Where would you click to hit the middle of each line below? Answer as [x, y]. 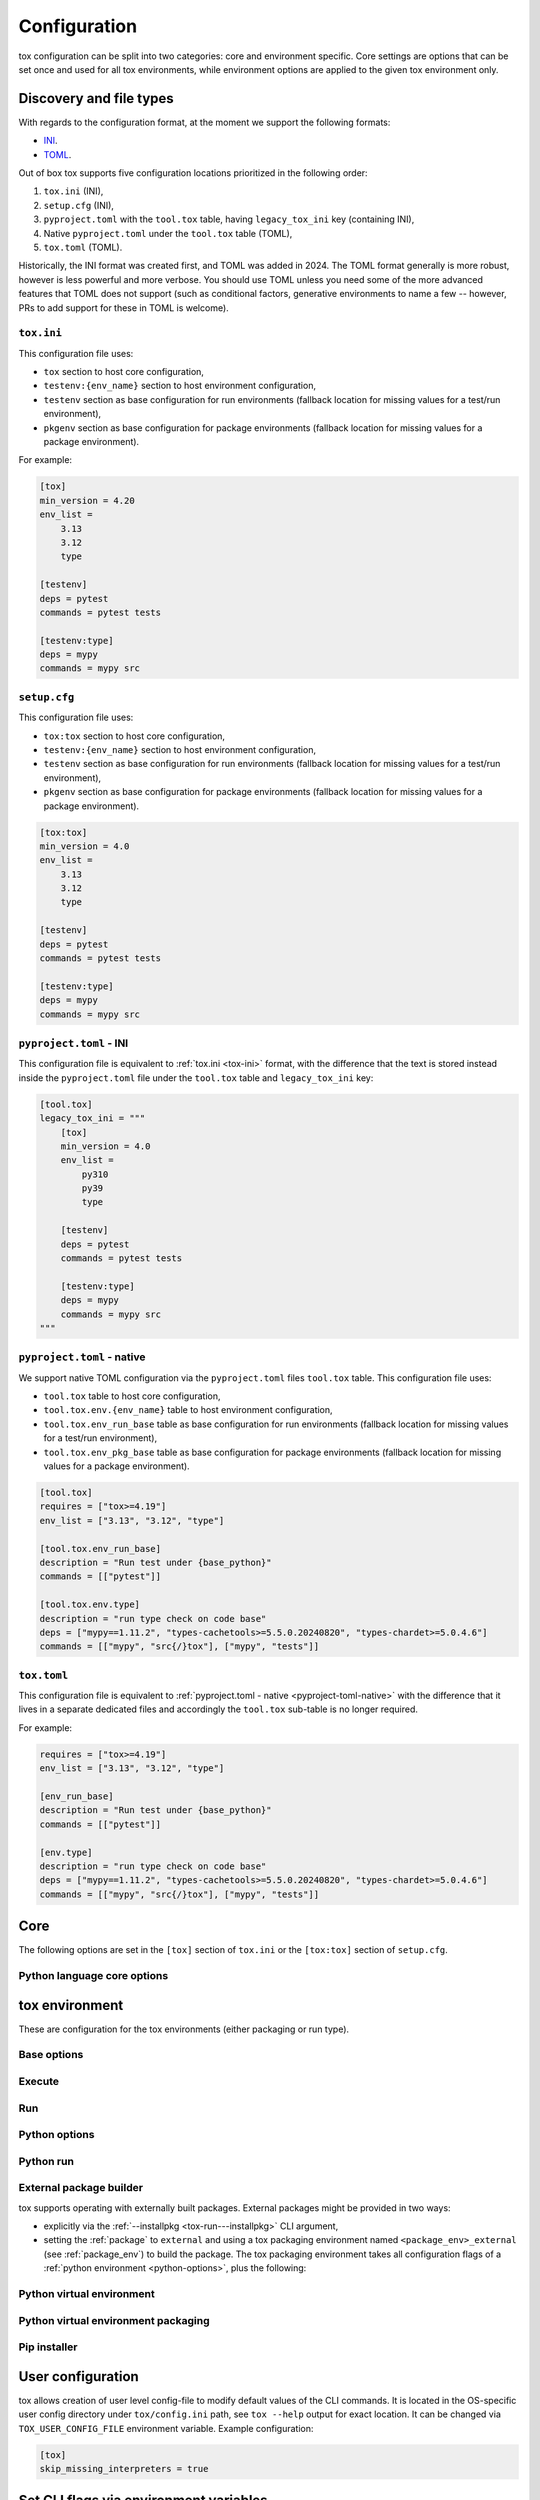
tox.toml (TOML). [83, 247]
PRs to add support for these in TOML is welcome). [123, 307]
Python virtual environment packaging [114, 2320]
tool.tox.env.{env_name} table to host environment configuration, [188, 1410]
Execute [39, 2082]
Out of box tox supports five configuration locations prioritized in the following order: [193, 173]
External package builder [81, 2188]
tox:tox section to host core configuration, [134, 736]
